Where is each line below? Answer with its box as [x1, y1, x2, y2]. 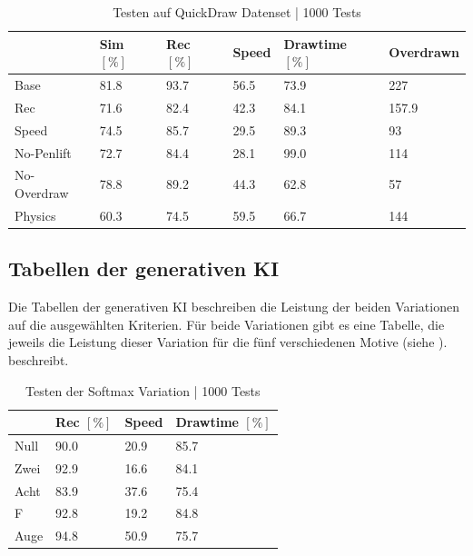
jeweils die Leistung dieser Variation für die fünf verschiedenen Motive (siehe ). [8, 333, 448, 352]
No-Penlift [15, 143, 72, 162]
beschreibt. [8, 350, 69, 369]
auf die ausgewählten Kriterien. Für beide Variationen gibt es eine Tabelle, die [8, 314, 445, 333]
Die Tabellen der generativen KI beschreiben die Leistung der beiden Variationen [8, 297, 459, 316]
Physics [15, 205, 56, 224]
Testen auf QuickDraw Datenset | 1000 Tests [113, 3, 361, 21]
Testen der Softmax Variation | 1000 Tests [25, 381, 261, 400]
